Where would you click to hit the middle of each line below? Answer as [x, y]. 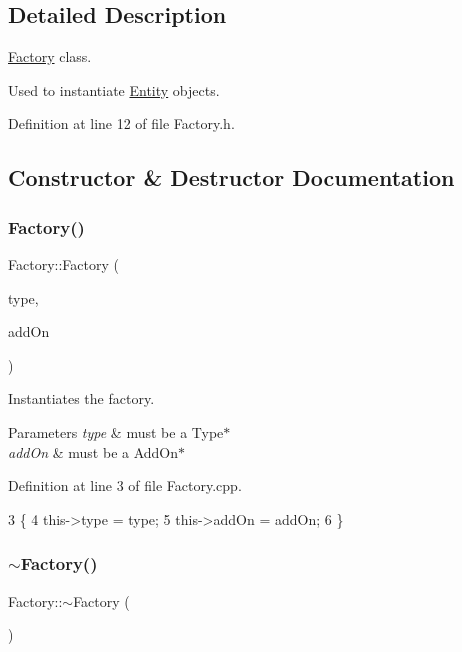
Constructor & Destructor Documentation [231, 177]
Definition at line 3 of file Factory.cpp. [125, 485]
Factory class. [50, 56]
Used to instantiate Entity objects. [114, 89]
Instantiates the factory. [81, 398]
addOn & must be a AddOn [93, 451]
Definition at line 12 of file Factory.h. [121, 123]
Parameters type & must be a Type [116, 431]
